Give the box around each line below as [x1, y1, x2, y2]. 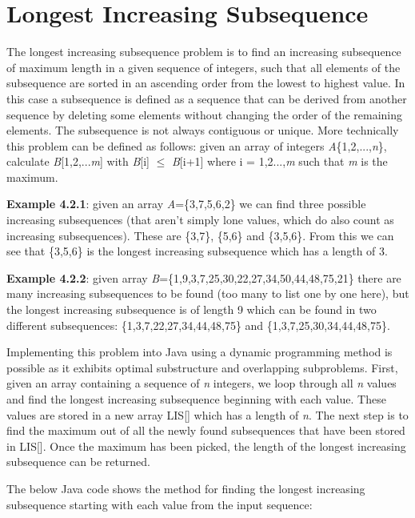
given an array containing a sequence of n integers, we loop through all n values [6, 375, 397, 392]
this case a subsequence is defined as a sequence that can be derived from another [6, 90, 407, 106]
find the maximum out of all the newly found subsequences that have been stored [6, 422, 405, 439]
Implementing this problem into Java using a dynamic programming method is [6, 343, 393, 360]
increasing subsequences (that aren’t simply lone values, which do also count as [6, 211, 394, 228]
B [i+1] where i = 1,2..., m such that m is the [171, 153, 388, 170]
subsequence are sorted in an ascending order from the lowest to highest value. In [6, 74, 405, 91]
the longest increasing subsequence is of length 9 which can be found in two [6, 301, 377, 318]
